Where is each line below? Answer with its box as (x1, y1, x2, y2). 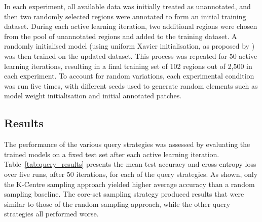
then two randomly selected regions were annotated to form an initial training (4, 11, 246, 21)
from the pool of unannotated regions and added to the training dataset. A (4, 30, 237, 41)
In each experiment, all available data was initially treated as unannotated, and (4, 1, 251, 11)
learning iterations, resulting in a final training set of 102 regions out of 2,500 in (4, 60, 252, 71)
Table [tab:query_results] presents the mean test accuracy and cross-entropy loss (4, 159, 256, 169)
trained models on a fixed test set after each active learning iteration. (4, 149, 219, 159)
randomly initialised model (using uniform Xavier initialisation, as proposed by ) (4, 41, 255, 51)
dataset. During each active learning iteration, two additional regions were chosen (4, 21, 257, 31)
